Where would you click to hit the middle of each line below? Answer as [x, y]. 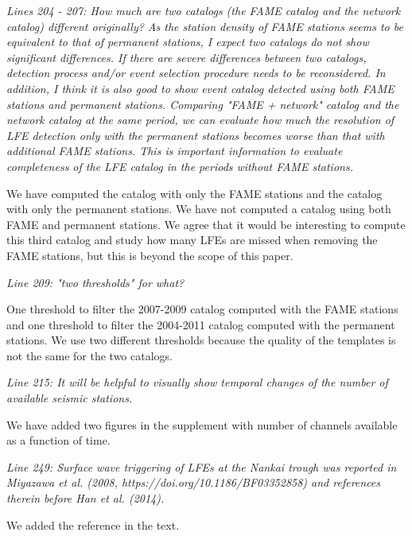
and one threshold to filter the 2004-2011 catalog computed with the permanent [201, 324]
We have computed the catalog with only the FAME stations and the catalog [194, 193]
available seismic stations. [70, 398]
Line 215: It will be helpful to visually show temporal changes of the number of [197, 382]
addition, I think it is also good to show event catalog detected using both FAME [200, 88]
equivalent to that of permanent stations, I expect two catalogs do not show [188, 42]
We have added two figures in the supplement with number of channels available [202, 424]
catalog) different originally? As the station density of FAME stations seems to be [205, 26]
